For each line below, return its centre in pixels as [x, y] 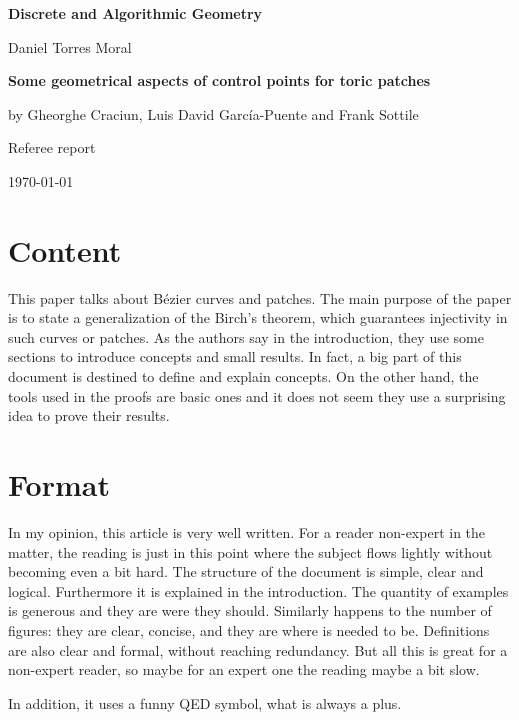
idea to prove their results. [89, 415]
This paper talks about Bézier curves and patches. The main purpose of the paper [260, 297]
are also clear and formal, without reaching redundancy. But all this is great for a [258, 649]
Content [65, 249]
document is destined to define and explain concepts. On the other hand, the [243, 376]
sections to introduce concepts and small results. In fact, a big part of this [235, 356]
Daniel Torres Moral [70, 46]
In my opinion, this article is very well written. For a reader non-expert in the [247, 531]
